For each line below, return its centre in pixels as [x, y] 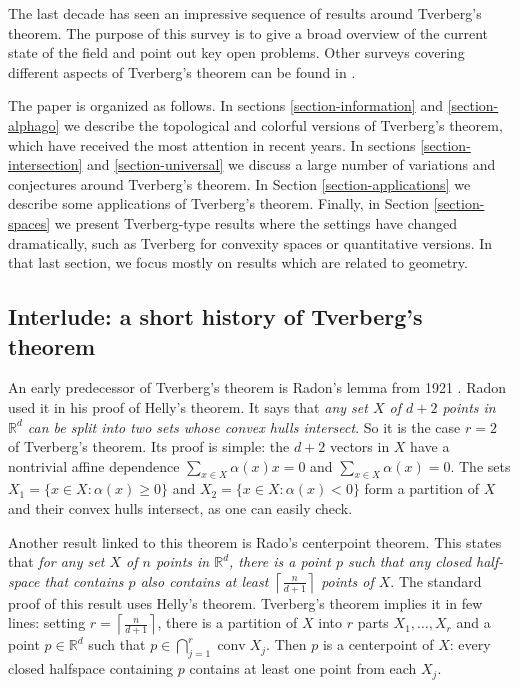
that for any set [56, 561]
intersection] [45, 164]
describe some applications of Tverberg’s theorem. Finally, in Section [219, 203]
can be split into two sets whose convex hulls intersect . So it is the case [244, 426]
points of [347, 580]
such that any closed [409, 561]
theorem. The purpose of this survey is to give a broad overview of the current [248, 32]
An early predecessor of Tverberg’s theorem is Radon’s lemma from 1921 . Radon [257, 387]
